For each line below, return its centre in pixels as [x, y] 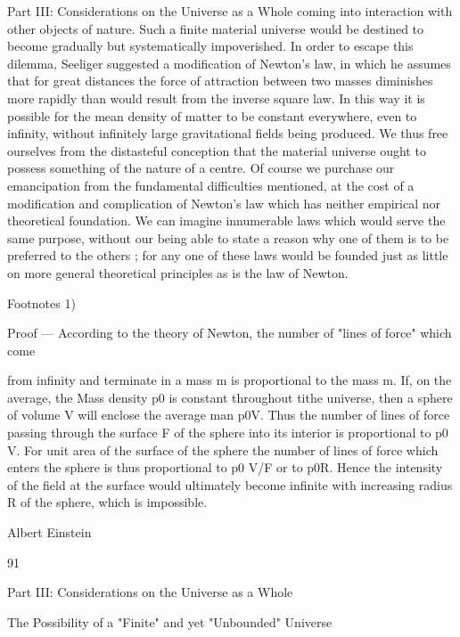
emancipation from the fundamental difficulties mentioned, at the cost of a [211, 185]
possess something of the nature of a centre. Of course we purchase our [201, 168]
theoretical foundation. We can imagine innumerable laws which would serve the [226, 220]
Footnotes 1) [41, 302]
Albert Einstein [49, 532]
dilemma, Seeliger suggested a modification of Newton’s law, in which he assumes [229, 63]
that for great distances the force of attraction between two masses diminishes [220, 81]
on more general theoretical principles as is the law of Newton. [178, 272]
